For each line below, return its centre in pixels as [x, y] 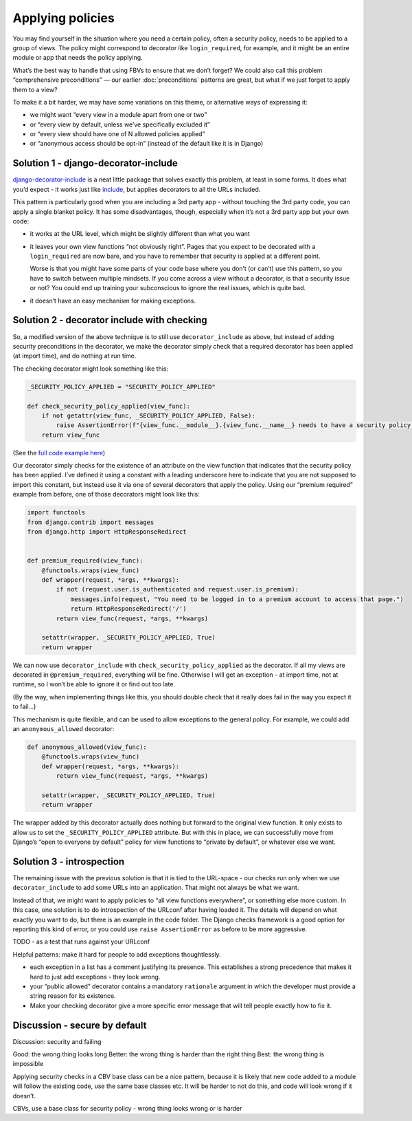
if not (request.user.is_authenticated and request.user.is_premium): [177, 589]
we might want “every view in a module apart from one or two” [118, 115]
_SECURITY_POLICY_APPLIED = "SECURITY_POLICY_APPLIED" [121, 387]
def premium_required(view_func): [85, 561]
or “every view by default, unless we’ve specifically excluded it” [120, 124]
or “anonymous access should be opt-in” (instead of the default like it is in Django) [147, 144]
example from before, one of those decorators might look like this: [106, 494]
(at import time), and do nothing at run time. [75, 356]
